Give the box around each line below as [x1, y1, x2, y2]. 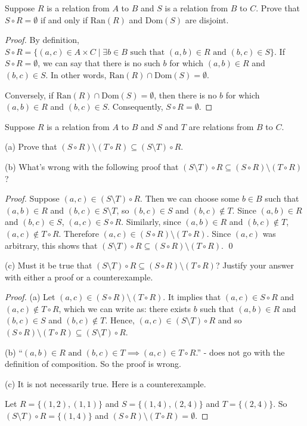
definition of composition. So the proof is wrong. [5, 357, 181, 370]
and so [218, 314, 242, 326]
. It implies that [163, 291, 221, 303]
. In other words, [45, 68, 107, 81]
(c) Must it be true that [5, 259, 92, 271]
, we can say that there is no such [38, 57, 160, 69]
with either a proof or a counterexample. [5, 270, 153, 283]
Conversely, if [5, 88, 54, 101]
